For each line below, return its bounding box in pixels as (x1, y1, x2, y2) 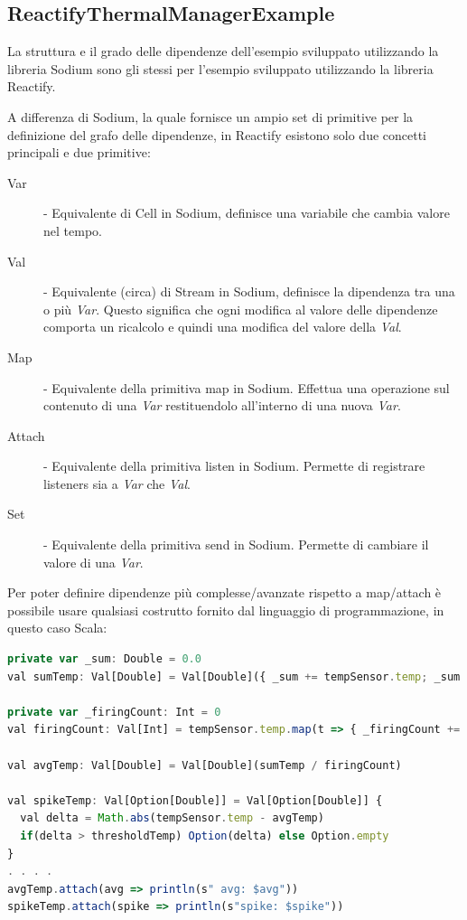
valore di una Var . (43, 552, 144, 571)
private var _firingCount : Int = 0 (7, 705, 221, 718)
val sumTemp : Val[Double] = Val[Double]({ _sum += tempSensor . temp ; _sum (7, 670, 461, 683)
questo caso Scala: (7, 618, 107, 637)
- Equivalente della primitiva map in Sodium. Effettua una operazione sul (43, 378, 450, 397)
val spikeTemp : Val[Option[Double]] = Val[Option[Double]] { (7, 793, 383, 807)
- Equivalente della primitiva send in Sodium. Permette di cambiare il (43, 535, 429, 554)
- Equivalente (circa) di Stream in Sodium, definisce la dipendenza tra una (43, 282, 455, 301)
